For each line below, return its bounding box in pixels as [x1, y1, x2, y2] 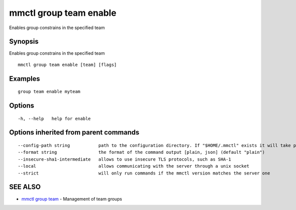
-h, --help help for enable [18, 116, 91, 121]
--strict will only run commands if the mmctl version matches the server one [18, 170, 270, 176]
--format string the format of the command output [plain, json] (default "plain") [18, 149, 265, 155]
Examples [9, 74, 40, 83]
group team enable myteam [18, 89, 81, 95]
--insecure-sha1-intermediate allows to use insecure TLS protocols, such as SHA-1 [18, 156, 231, 162]
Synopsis [9, 37, 39, 46]
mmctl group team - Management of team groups [21, 196, 122, 202]
